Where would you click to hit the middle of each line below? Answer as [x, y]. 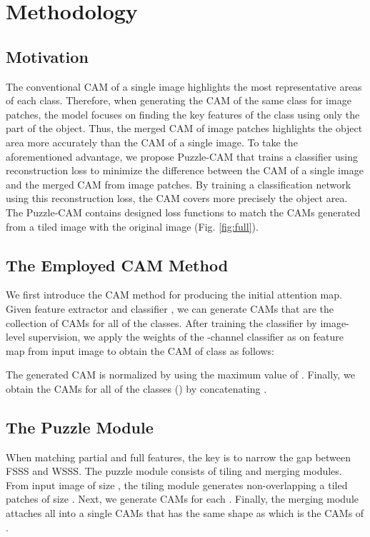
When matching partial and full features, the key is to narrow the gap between [178, 457]
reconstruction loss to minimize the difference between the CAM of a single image [185, 170]
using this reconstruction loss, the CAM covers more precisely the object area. [177, 198]
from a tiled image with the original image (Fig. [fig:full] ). [132, 226]
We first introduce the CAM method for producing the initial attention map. [174, 295]
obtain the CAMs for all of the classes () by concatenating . [136, 388]
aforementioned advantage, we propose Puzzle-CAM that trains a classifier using [182, 156]
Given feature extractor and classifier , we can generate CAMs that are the [170, 308]
